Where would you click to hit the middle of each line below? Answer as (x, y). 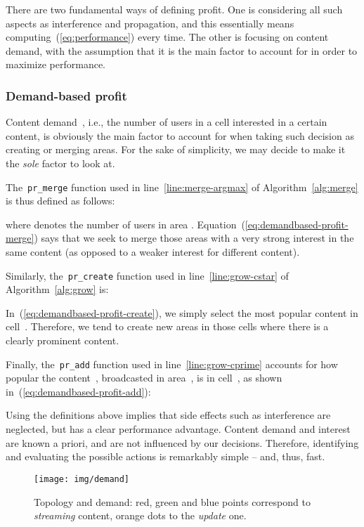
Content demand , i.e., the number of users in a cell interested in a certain (167, 122)
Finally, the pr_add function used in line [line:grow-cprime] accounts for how (172, 364)
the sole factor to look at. (60, 163)
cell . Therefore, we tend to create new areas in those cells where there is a (167, 326)
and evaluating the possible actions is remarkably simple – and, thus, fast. (165, 456)
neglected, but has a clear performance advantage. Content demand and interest (178, 429)
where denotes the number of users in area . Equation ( (125, 224)
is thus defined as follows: (60, 201)
